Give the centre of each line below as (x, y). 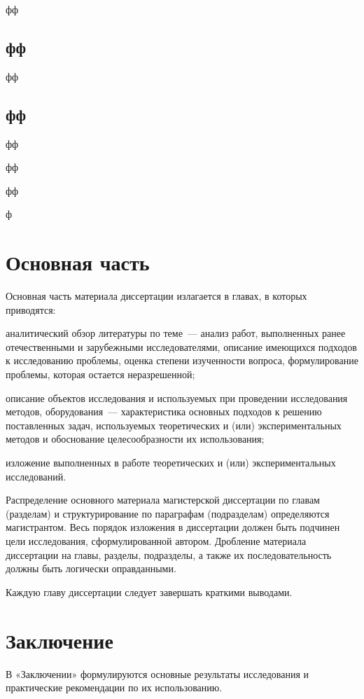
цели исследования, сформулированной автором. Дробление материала (156, 541)
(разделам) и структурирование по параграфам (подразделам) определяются (168, 513)
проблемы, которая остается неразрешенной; (100, 374)
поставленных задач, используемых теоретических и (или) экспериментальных (174, 425)
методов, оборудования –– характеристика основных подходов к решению (164, 411)
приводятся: (31, 309)
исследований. (36, 476)
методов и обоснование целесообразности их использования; (135, 439)
